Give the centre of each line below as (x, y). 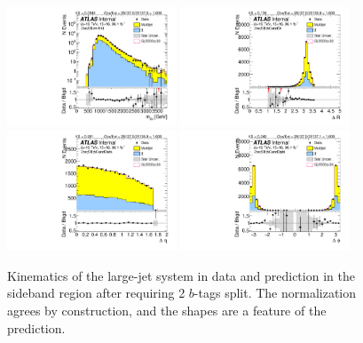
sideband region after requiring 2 (96, 293)
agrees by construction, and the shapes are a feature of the (167, 311)
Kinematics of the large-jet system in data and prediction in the (181, 275)
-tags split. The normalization (275, 293)
